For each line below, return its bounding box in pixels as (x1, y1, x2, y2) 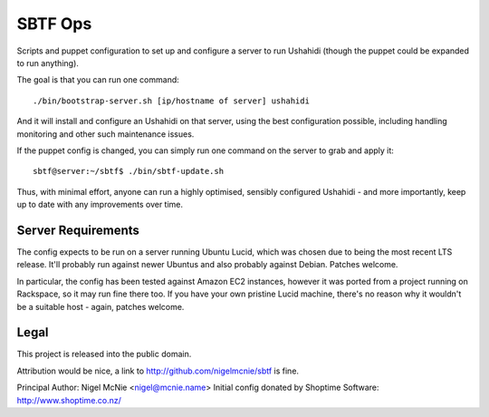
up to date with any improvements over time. (16, 199, 184, 210)
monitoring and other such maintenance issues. (16, 128, 195, 140)
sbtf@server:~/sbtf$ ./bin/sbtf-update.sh (33, 166, 225, 177)
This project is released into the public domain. (16, 349, 192, 360)
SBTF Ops (16, 14, 92, 34)
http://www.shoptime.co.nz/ (16, 394, 122, 405)
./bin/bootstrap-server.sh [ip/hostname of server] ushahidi (33, 95, 310, 106)
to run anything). (16, 57, 79, 68)
